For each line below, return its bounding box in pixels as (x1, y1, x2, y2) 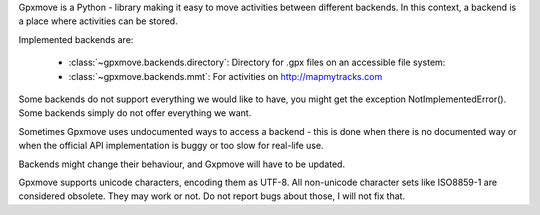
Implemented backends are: (18, 33, 134, 45)
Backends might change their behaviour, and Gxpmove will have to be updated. (18, 158, 345, 170)
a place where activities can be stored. (18, 15, 179, 27)
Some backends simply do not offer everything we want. (18, 107, 252, 119)
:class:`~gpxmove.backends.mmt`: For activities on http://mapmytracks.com (68, 70, 383, 82)
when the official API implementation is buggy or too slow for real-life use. (18, 140, 324, 152)
